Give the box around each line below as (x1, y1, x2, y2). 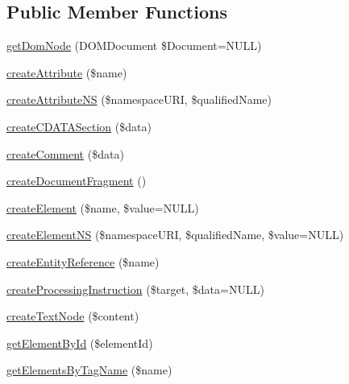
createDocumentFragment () (6, 172, 147, 189)
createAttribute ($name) (6, 64, 127, 81)
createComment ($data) (6, 145, 124, 162)
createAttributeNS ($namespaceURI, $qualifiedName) (6, 91, 272, 108)
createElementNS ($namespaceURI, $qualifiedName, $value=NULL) (6, 226, 344, 243)
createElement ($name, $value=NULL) (6, 199, 199, 216)
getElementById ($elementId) (6, 334, 153, 351)
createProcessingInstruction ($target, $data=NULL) (6, 280, 264, 297)
